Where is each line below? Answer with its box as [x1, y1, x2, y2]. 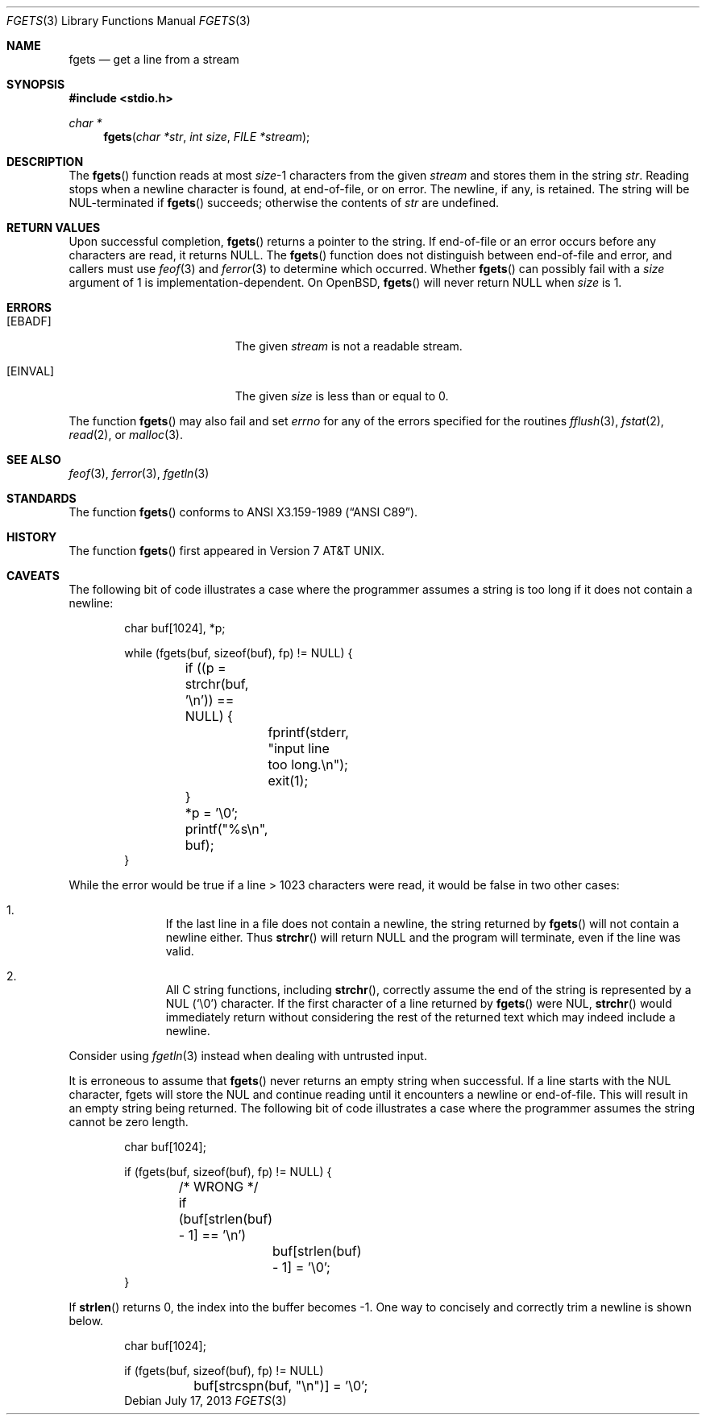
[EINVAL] [6, 364, 55, 378]
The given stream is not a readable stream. [235, 339, 463, 353]
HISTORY [6, 530, 57, 544]
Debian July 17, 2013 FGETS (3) [124, 1394, 287, 1407]
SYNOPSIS [6, 77, 65, 91]
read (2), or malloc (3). [69, 428, 183, 441]
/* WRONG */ [178, 1179, 259, 1195]
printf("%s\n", [185, 821, 268, 837]
